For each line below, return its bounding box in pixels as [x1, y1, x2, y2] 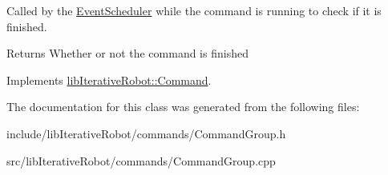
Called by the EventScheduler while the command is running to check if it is [6, 2, 382, 18]
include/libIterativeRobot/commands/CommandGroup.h [6, 125, 286, 141]
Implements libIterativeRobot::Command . [6, 71, 212, 88]
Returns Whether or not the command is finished [6, 45, 249, 62]
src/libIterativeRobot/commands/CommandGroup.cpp [6, 152, 276, 169]
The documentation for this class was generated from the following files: [6, 98, 360, 115]
